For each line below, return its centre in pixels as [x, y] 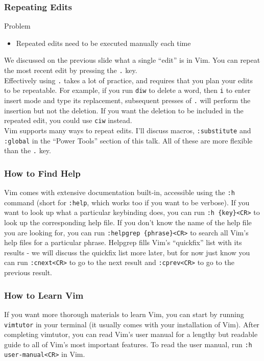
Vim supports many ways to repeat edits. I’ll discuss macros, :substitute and [128, 130]
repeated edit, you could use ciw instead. [68, 120]
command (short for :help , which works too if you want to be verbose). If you [127, 202]
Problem [17, 26]
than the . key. [28, 150]
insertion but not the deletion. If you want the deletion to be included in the [124, 110]
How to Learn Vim [44, 295]
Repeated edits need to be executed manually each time [103, 43]
